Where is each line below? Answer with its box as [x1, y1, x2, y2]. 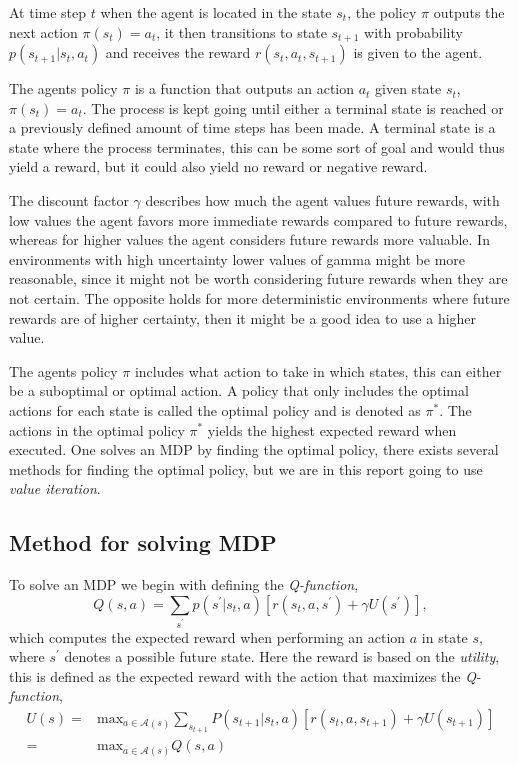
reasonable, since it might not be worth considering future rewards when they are [9, 268, 508, 289]
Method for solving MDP [9, 527, 277, 558]
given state [375, 78, 442, 99]
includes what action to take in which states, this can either [134, 360, 502, 381]
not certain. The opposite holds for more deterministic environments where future [9, 287, 510, 308]
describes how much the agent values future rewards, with [145, 190, 500, 211]
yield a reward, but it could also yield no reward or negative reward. [9, 156, 428, 177]
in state [421, 626, 468, 647]
